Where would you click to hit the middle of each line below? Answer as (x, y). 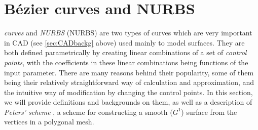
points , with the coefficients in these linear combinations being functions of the (126, 62)
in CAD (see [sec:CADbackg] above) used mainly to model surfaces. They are (124, 42)
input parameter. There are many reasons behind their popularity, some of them (129, 72)
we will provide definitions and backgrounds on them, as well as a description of (128, 102)
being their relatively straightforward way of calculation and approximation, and (129, 82)
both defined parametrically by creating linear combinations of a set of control (125, 52)
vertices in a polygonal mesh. (49, 122)
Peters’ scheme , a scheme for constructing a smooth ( (88, 112)
